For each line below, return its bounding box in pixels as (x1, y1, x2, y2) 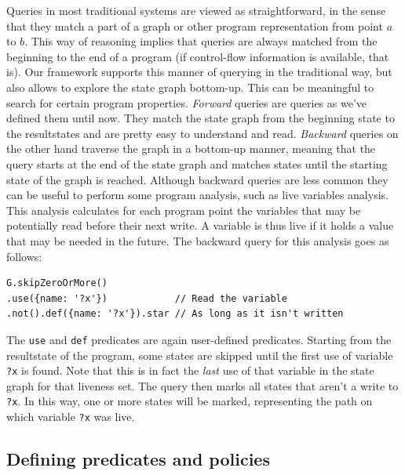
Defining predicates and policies (6, 447, 270, 471)
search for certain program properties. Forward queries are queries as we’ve (6, 94, 367, 111)
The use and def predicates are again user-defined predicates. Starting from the (6, 331, 392, 347)
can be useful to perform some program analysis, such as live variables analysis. (6, 187, 389, 203)
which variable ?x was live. (6, 408, 135, 425)
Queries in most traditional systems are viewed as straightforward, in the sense (6, 2, 386, 18)
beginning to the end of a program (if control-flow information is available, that (6, 48, 389, 64)
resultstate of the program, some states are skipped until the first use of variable (6, 346, 393, 363)
